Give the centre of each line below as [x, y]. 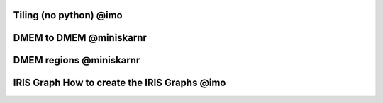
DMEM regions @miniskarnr [77, 60]
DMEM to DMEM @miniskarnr [80, 38]
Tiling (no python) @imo [68, 15]
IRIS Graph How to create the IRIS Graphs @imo [120, 83]
